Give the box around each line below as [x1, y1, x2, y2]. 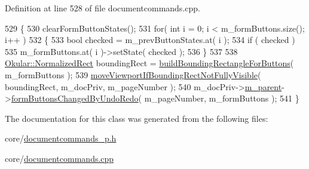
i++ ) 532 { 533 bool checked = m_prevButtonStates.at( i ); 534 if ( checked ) [5, 33, 295, 46]
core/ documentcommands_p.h [5, 132, 117, 145]
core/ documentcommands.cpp [5, 152, 114, 164]
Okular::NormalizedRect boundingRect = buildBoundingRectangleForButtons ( [5, 57, 294, 69]
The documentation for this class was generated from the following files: [5, 112, 268, 124]
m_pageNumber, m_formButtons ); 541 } [144, 92, 299, 105]
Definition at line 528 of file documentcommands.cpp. [5, 2, 200, 14]
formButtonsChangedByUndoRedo [11, 92, 139, 105]
